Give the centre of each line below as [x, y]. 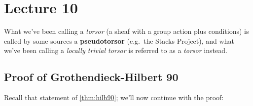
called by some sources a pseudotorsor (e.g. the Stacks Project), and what [119, 40]
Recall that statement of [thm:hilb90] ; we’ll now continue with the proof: [114, 97]
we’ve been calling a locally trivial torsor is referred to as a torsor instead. [116, 50]
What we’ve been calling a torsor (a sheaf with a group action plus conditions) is [126, 31]
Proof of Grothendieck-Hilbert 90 [91, 77]
